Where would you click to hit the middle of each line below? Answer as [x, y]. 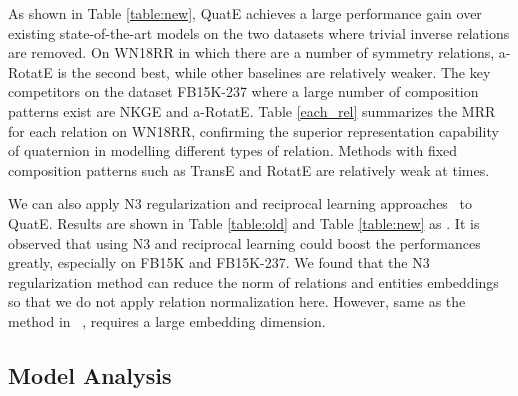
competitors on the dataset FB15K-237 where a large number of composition [243, 91]
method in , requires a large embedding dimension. [167, 320]
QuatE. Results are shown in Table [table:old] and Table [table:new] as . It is [244, 222]
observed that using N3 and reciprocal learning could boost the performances [244, 242]
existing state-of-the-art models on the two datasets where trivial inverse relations [259, 32]
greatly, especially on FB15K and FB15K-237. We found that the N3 [219, 262]
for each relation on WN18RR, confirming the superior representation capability [253, 130]
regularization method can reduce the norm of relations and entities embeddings [253, 281]
